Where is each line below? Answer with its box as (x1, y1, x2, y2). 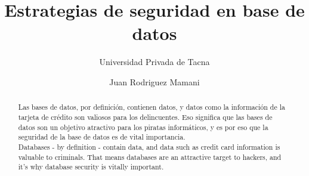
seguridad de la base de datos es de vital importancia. (18, 132, 186, 142)
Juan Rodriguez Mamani (109, 75, 200, 88)
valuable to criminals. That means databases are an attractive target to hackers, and (18, 152, 282, 162)
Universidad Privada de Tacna (99, 55, 210, 68)
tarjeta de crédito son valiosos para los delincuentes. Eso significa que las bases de (18, 112, 273, 122)
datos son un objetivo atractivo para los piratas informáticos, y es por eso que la (18, 122, 268, 132)
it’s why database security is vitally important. (18, 162, 164, 172)
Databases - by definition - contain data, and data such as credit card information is (18, 141, 280, 152)
